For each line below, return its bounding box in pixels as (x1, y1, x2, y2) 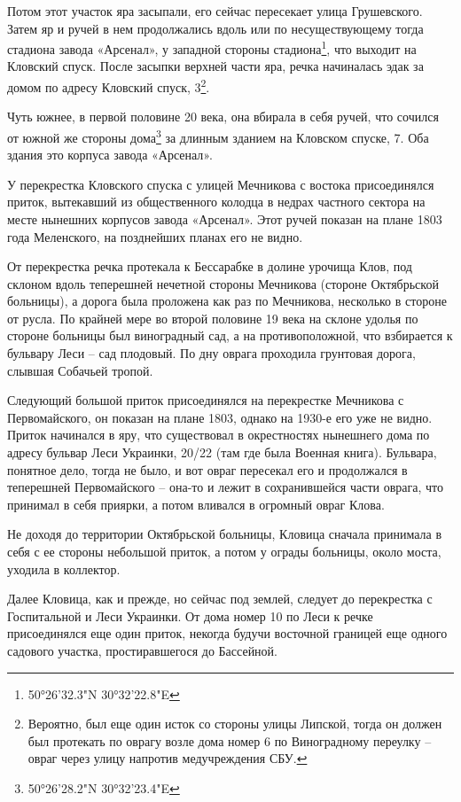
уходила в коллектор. (7, 559, 121, 578)
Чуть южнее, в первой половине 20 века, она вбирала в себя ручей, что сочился (7, 107, 439, 126)
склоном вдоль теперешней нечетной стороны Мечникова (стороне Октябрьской (7, 274, 439, 292)
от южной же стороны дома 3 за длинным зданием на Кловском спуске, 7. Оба (7, 125, 429, 146)
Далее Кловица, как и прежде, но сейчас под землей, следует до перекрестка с (7, 589, 433, 608)
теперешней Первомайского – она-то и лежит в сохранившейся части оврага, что (7, 478, 444, 496)
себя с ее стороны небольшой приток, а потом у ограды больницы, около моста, (7, 542, 441, 560)
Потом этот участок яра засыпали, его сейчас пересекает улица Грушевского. (7, 2, 423, 19)
